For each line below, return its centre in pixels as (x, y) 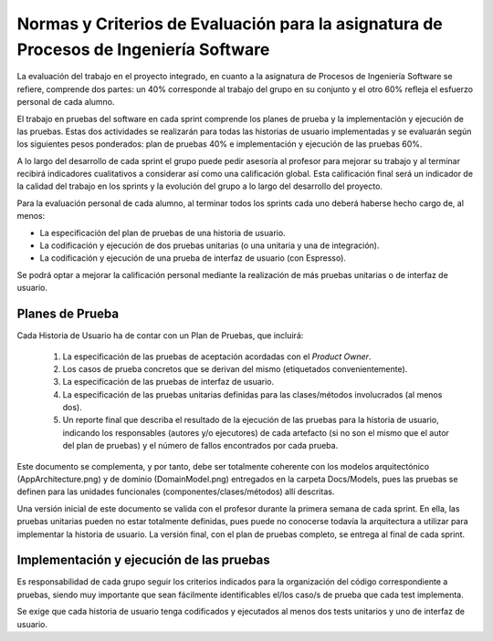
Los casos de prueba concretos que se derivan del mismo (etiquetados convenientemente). (235, 368)
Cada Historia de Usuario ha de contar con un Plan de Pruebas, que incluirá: (160, 336)
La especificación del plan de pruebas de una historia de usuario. (163, 233)
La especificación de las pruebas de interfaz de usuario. (168, 382)
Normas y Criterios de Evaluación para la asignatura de (230, 24)
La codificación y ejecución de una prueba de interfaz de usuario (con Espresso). (193, 258)
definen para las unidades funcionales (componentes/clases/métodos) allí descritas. (176, 491)
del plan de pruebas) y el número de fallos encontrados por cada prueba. (200, 446)
